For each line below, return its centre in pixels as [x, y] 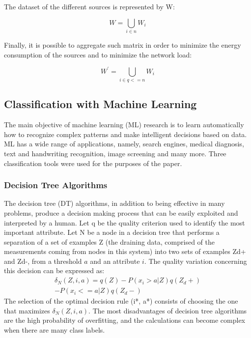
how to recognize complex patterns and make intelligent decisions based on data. [125, 134]
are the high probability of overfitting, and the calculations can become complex [125, 320]
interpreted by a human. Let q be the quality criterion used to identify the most [125, 222]
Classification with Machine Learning [100, 104]
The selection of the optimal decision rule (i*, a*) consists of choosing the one [121, 301]
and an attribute [115, 261]
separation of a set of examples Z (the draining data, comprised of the [109, 241]
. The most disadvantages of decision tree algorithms [168, 310]
